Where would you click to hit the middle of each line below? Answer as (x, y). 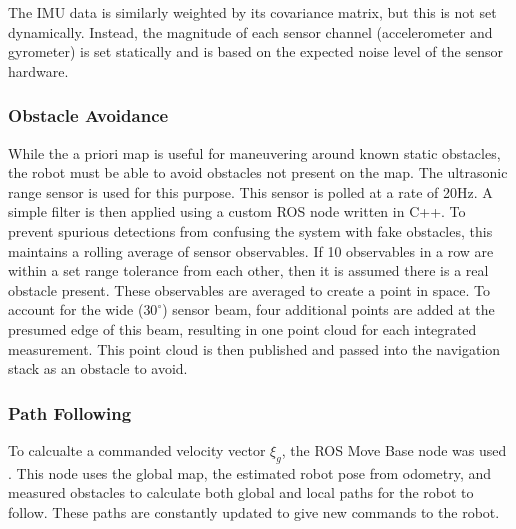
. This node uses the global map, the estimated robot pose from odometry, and (250, 472)
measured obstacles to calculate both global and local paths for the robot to (241, 492)
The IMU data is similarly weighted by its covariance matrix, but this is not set (252, 12)
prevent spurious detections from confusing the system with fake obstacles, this (250, 230)
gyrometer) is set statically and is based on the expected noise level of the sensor (255, 51)
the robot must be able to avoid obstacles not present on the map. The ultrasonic (258, 172)
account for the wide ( (76, 309)
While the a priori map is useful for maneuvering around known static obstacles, (254, 152)
